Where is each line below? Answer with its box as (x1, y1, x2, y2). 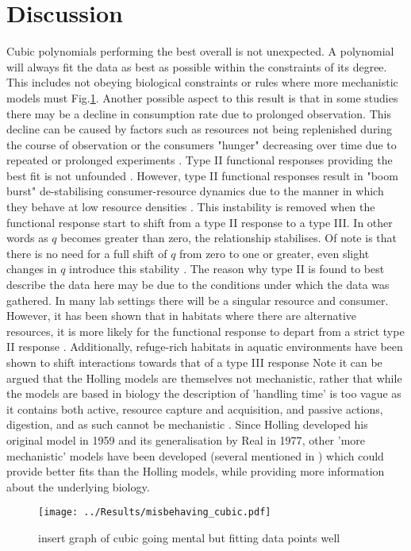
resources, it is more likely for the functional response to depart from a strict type (6, 322, 405, 339)
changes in (6, 260, 57, 277)
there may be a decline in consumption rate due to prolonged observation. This (6, 105, 391, 121)
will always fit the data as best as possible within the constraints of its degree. (6, 58, 387, 75)
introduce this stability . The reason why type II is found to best (69, 260, 385, 277)
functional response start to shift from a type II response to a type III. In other (6, 214, 393, 230)
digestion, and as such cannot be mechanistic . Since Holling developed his (6, 416, 368, 433)
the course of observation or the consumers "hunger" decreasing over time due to (6, 136, 397, 152)
